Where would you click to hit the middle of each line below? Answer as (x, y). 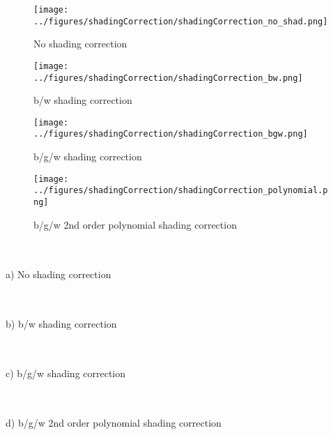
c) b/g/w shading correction (66, 373)
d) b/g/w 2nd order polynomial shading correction (114, 423)
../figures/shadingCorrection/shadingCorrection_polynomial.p (181, 191)
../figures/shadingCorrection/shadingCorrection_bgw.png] (171, 134)
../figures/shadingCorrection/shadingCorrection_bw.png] (168, 78)
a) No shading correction (59, 274)
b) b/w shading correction (61, 324)
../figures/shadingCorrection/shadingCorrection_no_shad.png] (181, 21)
